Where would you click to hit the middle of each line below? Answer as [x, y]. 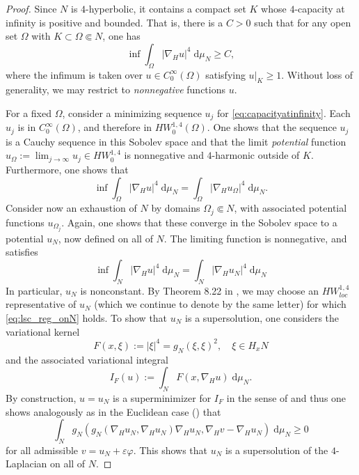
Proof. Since [31, 8]
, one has [121, 36]
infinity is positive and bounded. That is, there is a [114, 22]
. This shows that [170, 450]
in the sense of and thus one [286, 397]
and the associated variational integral [87, 359]
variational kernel [43, 331]
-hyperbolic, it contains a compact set [166, 8]
